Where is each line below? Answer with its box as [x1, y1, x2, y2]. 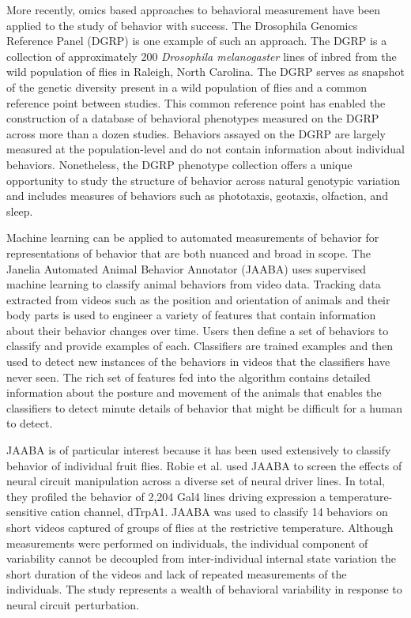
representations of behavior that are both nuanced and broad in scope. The [6, 244, 371, 261]
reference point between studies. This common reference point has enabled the [6, 94, 386, 111]
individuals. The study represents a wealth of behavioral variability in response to [6, 581, 402, 597]
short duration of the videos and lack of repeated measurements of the [6, 565, 347, 582]
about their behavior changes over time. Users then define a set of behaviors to [6, 322, 389, 338]
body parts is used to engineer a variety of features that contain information [6, 307, 376, 323]
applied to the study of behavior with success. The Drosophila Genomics [6, 17, 358, 33]
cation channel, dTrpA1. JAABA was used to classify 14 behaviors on [51, 503, 388, 520]
